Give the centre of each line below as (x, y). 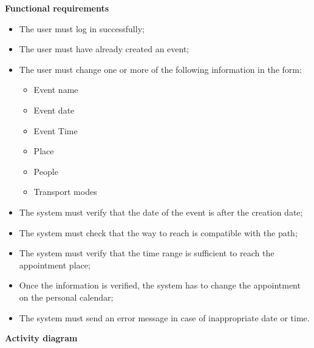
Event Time (56, 130)
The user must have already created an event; (104, 49)
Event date (54, 110)
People (46, 171)
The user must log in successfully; (82, 28)
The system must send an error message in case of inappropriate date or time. (164, 317)
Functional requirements (57, 8)
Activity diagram (41, 338)
